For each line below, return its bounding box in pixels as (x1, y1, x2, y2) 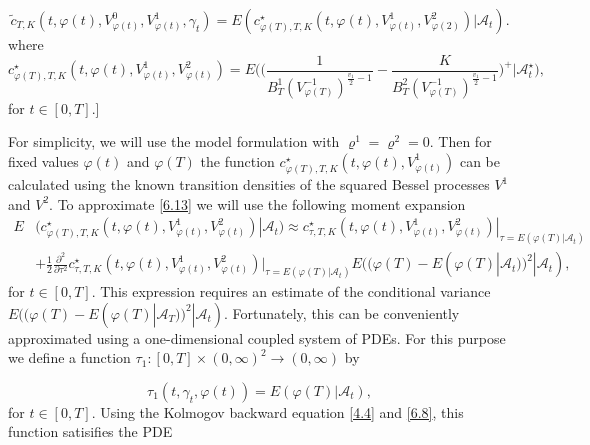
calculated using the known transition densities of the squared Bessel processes (8, 174, 490, 195)
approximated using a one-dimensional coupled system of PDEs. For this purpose (8, 327, 506, 348)
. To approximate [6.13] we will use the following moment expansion (49, 193, 466, 214)
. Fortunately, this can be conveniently (224, 302, 460, 323)
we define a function (8, 347, 131, 368)
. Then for (429, 131, 492, 152)
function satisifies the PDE (8, 421, 173, 442)
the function (200, 150, 275, 171)
